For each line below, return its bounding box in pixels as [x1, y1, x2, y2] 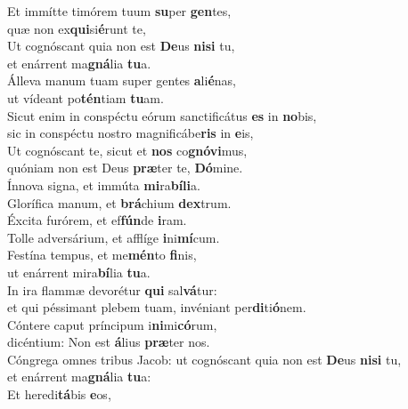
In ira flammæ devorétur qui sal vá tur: [7, 280, 217, 299]
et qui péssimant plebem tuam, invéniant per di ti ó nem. [7, 298, 306, 317]
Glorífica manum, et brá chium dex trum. [7, 193, 232, 212]
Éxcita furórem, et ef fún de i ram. [7, 211, 187, 229]
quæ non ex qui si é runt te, [7, 19, 146, 37]
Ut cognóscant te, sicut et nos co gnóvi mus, [7, 140, 248, 159]
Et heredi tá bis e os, [7, 385, 111, 404]
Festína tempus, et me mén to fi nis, [7, 245, 197, 264]
